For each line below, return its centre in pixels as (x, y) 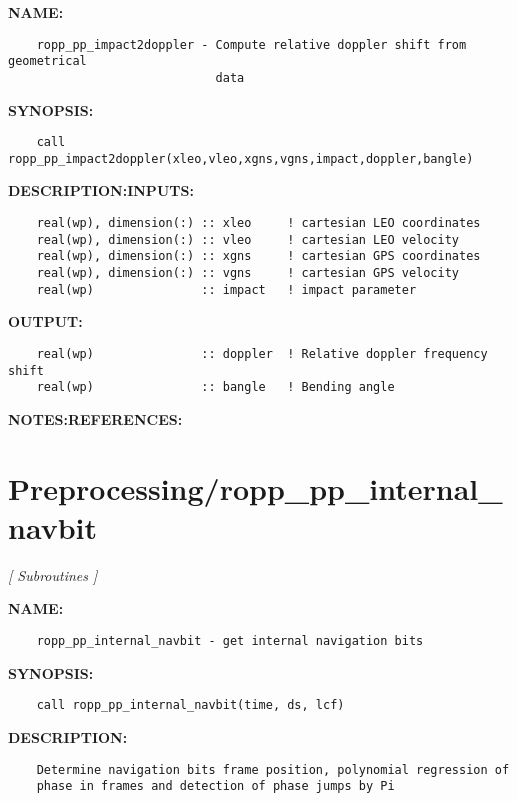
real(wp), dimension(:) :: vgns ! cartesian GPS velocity (248, 273)
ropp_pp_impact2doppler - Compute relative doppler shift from (251, 44)
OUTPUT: (45, 321)
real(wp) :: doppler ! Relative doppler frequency (262, 353)
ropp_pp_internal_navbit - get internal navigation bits (230, 641)
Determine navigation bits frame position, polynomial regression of (273, 769)
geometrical (47, 61)
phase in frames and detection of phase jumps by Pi (215, 786)
